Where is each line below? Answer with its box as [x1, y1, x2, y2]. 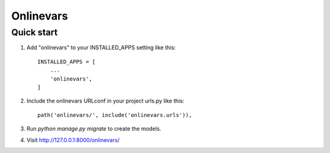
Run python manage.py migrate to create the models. [26, 125, 161, 132]
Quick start [11, 27, 58, 38]
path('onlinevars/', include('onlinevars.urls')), [37, 112, 193, 118]
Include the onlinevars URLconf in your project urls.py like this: [26, 98, 185, 105]
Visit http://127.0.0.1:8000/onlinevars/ [26, 136, 120, 143]
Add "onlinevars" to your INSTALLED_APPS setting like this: [26, 44, 176, 51]
